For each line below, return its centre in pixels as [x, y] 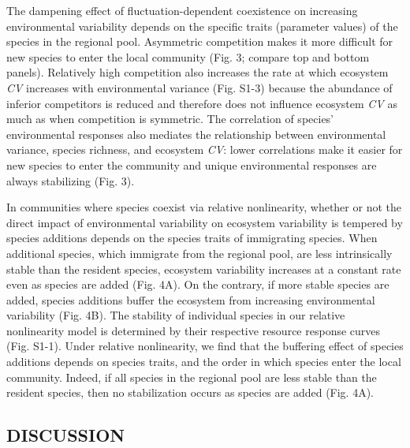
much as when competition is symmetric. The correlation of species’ [170, 119]
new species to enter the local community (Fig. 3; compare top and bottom [188, 56]
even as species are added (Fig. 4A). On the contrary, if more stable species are [198, 284]
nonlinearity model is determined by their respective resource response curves [194, 330]
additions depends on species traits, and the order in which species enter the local [204, 362]
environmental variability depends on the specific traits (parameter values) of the [202, 26]
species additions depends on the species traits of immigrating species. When [192, 238]
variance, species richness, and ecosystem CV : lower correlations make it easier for [205, 149]
